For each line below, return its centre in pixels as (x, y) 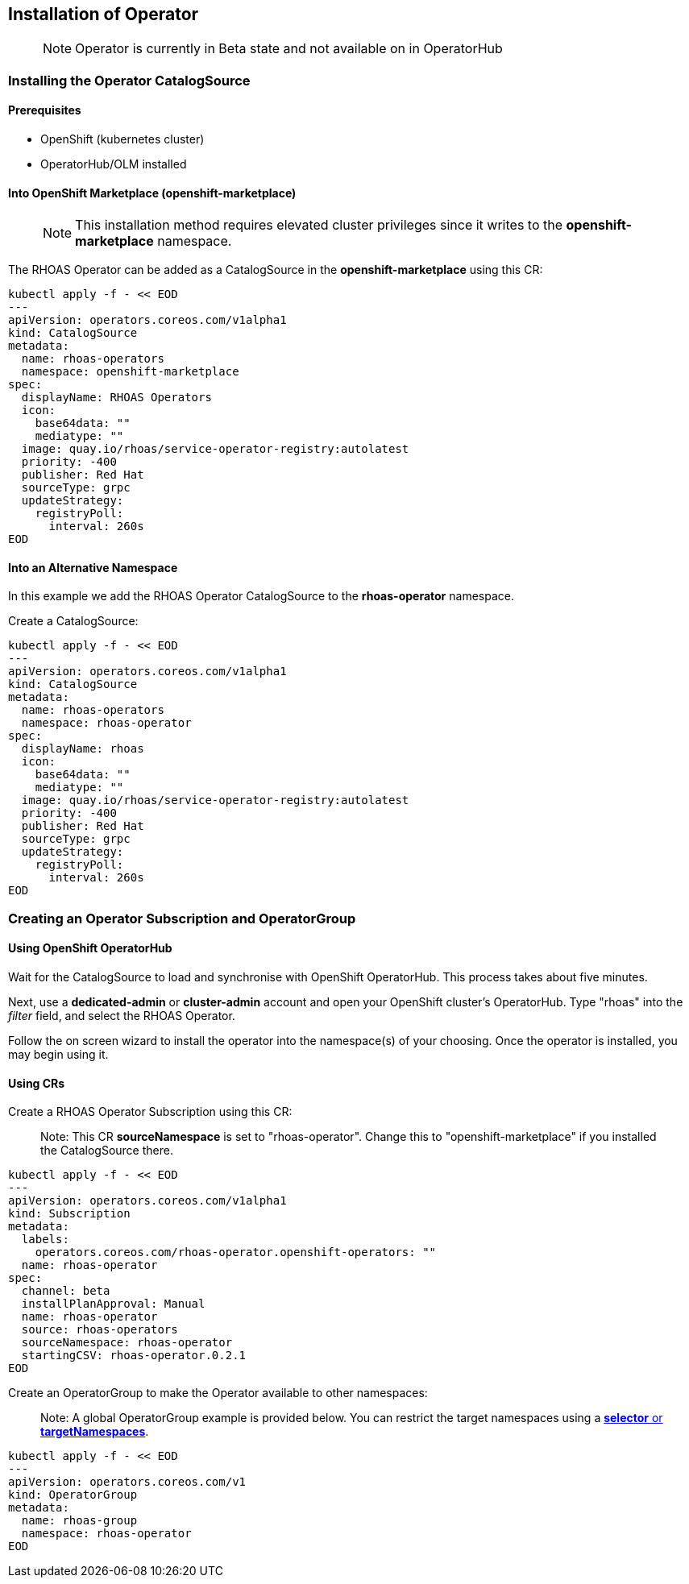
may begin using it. (58, 1055)
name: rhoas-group (79, 1521)
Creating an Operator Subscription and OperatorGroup (182, 918)
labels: (45, 1240)
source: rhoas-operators (100, 1330)
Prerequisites (45, 110)
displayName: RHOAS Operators (116, 398)
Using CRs (37, 1083)
